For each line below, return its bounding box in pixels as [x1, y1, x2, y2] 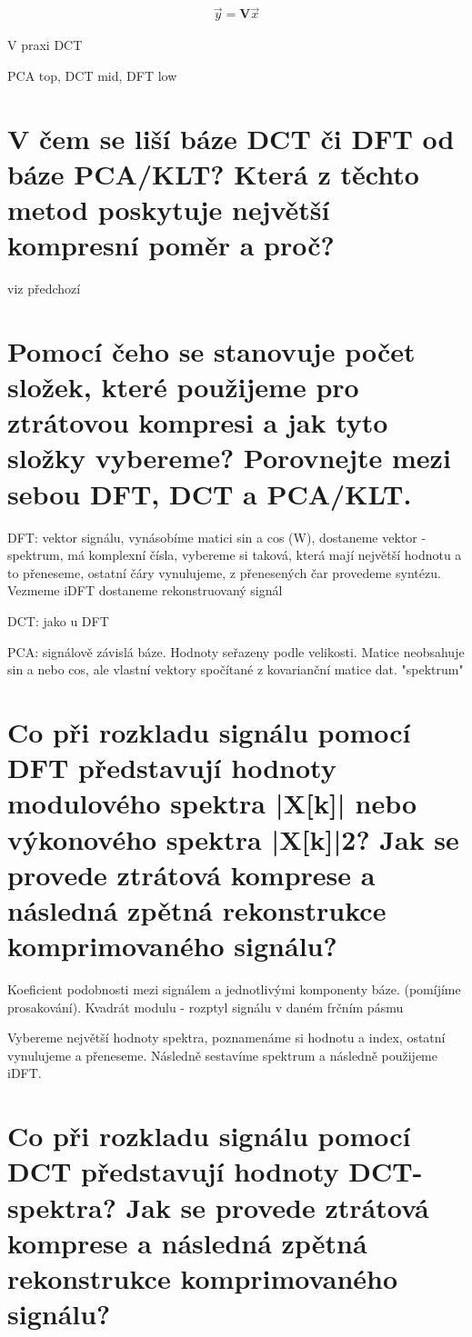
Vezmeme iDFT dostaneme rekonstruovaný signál [7, 581, 283, 600]
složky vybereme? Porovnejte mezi [7, 439, 451, 476]
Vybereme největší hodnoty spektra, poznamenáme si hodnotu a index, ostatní [7, 1028, 446, 1047]
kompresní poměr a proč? [7, 226, 335, 264]
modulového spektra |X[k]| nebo [7, 784, 417, 822]
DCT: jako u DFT [7, 611, 109, 630]
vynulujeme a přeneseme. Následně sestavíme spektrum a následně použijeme [7, 1045, 437, 1064]
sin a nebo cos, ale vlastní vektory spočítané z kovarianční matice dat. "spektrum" [7, 660, 464, 679]
